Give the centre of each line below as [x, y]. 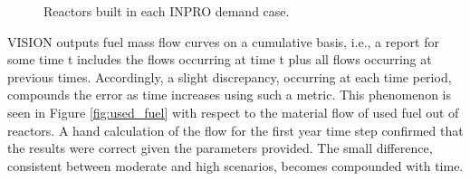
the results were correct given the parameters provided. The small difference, [220, 148]
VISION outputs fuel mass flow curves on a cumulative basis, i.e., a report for [223, 41]
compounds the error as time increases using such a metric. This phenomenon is [229, 95]
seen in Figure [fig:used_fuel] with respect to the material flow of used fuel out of [233, 112]
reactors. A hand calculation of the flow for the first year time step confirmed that [235, 130]
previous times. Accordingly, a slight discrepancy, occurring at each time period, [230, 76]
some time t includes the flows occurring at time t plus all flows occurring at [220, 59]
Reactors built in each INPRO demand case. [167, 11]
